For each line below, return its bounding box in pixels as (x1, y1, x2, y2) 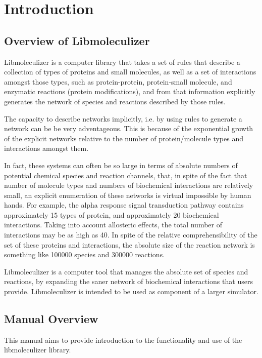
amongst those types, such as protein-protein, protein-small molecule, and (4, 76, 232, 87)
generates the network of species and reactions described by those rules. (4, 96, 226, 106)
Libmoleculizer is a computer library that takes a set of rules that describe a (4, 56, 240, 67)
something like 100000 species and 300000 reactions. (4, 249, 165, 260)
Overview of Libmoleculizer (4, 32, 150, 48)
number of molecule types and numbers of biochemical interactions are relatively (4, 180, 253, 190)
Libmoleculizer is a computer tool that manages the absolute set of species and (4, 266, 248, 276)
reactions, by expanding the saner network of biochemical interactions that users (4, 276, 253, 287)
